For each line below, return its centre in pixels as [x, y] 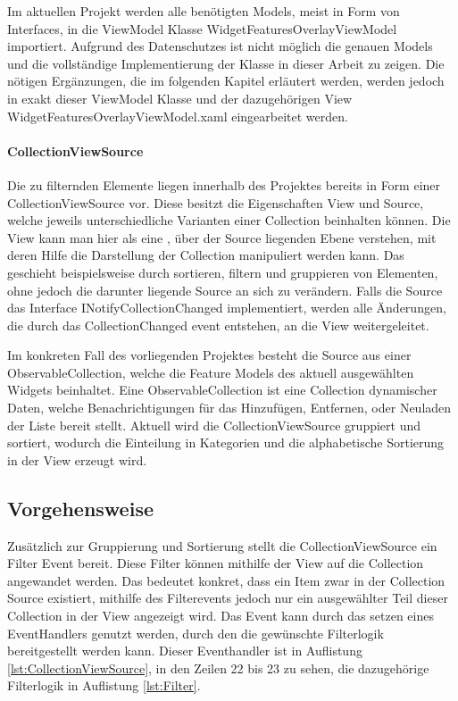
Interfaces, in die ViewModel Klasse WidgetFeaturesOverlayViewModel [202, 28]
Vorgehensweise [80, 508]
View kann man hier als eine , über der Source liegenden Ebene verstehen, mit [222, 237]
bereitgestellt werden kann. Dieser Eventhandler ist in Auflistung [185, 651]
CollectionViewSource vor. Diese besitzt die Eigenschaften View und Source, [216, 202]
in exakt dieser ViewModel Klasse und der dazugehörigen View [180, 98]
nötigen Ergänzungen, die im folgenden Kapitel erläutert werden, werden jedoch [226, 81]
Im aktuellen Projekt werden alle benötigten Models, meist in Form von [204, 11]
